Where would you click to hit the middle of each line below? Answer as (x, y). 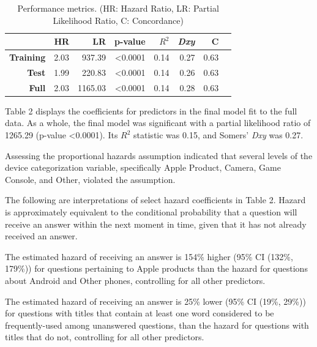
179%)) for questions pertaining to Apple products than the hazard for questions (156, 268)
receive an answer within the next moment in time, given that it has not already (156, 224)
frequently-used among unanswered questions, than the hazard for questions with (157, 325)
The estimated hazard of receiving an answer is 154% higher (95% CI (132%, (149, 256)
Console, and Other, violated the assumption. (90, 179)
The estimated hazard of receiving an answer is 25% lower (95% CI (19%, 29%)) (155, 301)
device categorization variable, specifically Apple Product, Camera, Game (143, 167)
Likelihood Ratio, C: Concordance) (118, 20)
